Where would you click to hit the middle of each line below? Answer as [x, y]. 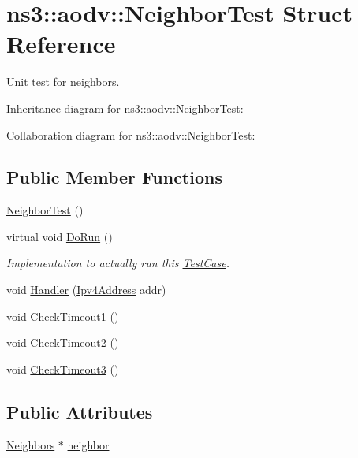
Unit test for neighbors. [63, 82]
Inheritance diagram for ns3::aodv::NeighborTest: [125, 108]
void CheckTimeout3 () [63, 369]
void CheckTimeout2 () [63, 343]
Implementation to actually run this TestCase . [118, 263]
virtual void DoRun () [60, 236]
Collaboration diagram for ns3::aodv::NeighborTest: [131, 134]
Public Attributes [80, 411]
